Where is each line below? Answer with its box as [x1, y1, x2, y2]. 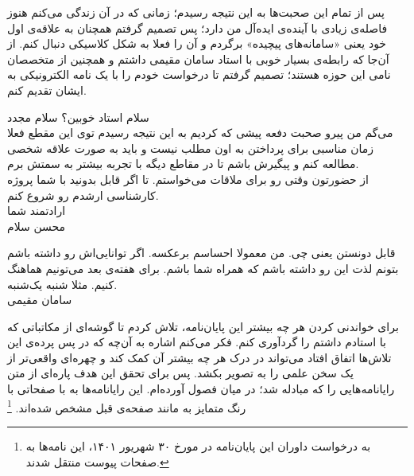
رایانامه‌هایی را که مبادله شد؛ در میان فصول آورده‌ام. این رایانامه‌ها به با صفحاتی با [7, 380, 395, 397]
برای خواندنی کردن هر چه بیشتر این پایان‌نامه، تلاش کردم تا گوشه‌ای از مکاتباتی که [7, 318, 399, 334]
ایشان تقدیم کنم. [7, 81, 87, 98]
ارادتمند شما [7, 202, 66, 219]
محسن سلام [7, 217, 66, 234]
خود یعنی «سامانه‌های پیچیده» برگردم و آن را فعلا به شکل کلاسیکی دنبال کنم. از [7, 35, 387, 52]
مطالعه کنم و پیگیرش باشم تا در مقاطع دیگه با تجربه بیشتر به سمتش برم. [7, 155, 359, 172]
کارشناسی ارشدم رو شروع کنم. [7, 186, 159, 203]
